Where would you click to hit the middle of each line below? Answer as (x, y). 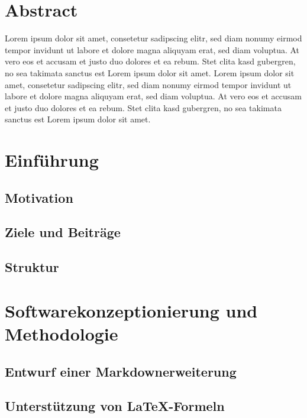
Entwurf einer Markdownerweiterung (121, 371)
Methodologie (62, 333)
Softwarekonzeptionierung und (131, 310)
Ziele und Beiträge (63, 232)
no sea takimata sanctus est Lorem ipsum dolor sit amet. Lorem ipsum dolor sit (150, 72)
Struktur (32, 267)
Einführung (52, 160)
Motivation (39, 197)
